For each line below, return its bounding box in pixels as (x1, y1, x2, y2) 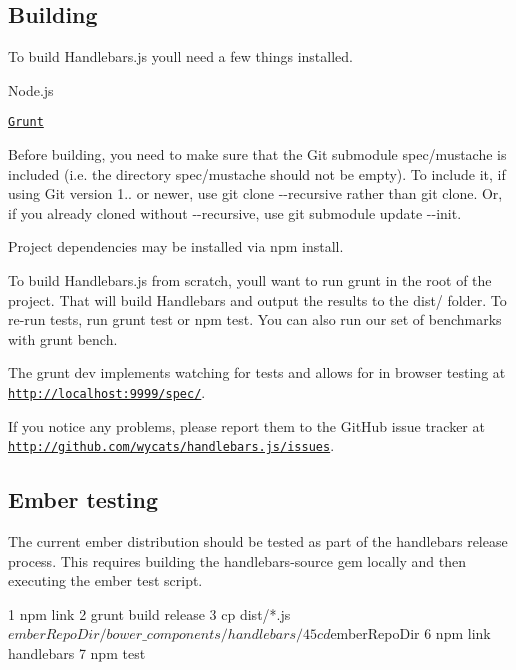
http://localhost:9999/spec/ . (8, 381, 206, 402)
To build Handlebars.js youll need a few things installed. (8, 46, 353, 67)
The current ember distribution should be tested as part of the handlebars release (8, 531, 508, 552)
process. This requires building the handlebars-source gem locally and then (8, 550, 467, 571)
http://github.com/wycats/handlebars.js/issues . (8, 435, 335, 456)
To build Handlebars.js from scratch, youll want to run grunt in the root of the (8, 270, 492, 291)
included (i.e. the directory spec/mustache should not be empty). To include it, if (8, 163, 506, 184)
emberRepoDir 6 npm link (330, 623, 491, 644)
